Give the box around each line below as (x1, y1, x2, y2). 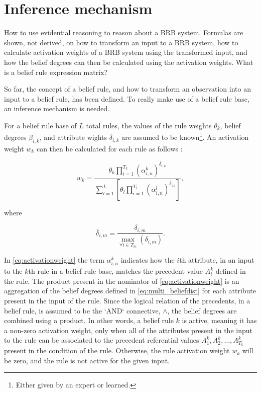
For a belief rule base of (4, 120, 77, 130)
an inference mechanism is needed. (4, 103, 110, 114)
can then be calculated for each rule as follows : (36, 143, 183, 153)
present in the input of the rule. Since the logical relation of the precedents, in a (4, 295, 250, 305)
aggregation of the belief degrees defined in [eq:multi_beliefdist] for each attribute (4, 285, 256, 296)
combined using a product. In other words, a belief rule (4, 315, 174, 326)
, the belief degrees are (167, 305, 237, 316)
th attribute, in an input (179, 255, 254, 265)
